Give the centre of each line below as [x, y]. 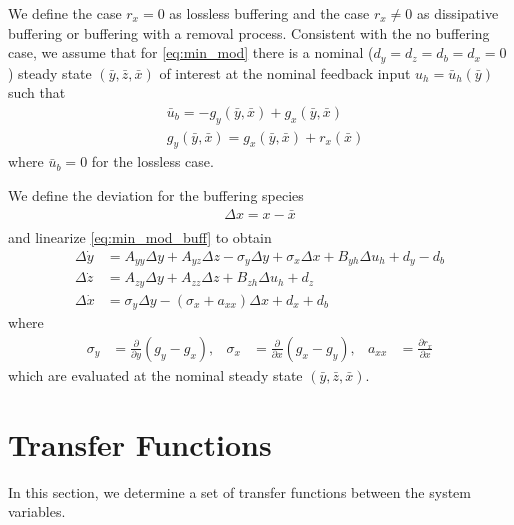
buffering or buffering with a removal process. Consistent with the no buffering [249, 32]
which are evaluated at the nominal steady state [155, 374]
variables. [37, 511]
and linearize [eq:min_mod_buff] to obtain [140, 236]
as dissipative [457, 13]
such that [37, 92]
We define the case [65, 13]
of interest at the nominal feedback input [285, 72]
